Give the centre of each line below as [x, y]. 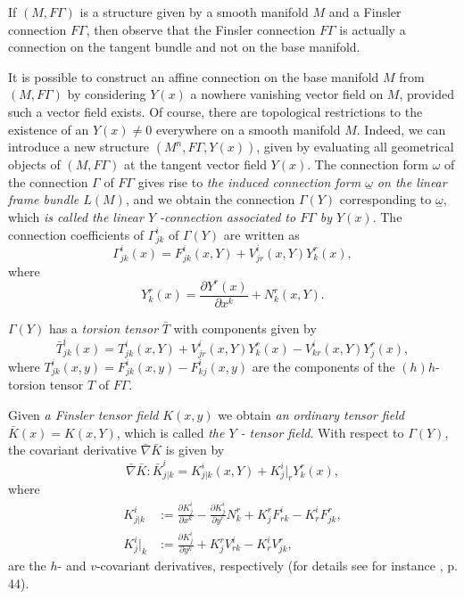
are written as [261, 234]
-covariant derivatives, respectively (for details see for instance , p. [277, 566]
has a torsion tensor [104, 328]
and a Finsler [365, 12]
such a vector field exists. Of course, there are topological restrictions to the [215, 111]
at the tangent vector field [195, 164]
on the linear [412, 181]
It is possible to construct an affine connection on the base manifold [194, 76]
